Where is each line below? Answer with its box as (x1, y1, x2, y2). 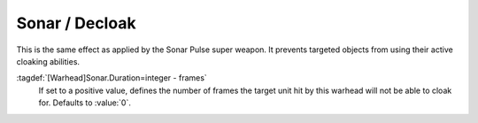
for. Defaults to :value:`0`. (38, 97, 132, 108)
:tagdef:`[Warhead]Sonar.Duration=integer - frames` (16, 73, 207, 83)
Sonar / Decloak (16, 13, 136, 33)
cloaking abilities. (16, 56, 80, 66)
